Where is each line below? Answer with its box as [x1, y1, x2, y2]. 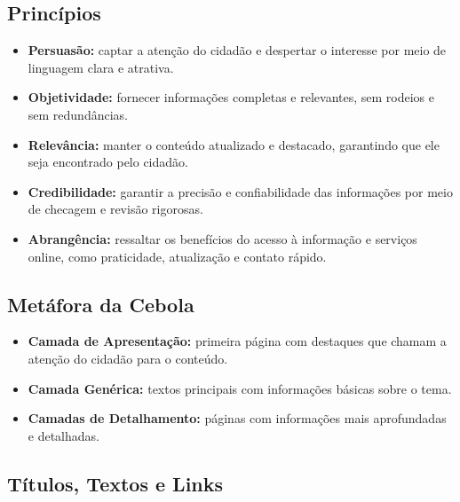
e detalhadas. [28, 426, 99, 444]
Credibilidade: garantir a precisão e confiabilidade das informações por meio [28, 182, 453, 200]
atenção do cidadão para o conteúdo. [28, 349, 228, 367]
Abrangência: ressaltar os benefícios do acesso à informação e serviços [28, 229, 417, 247]
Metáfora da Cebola [7, 290, 194, 318]
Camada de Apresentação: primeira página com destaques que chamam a [28, 332, 447, 350]
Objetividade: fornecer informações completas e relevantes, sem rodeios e [28, 88, 435, 106]
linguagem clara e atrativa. [28, 58, 174, 76]
